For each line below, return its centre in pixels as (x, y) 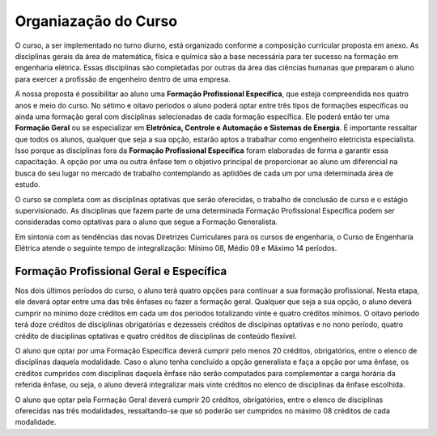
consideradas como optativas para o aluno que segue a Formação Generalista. (146, 222)
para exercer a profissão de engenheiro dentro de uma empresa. (123, 79)
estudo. (28, 184)
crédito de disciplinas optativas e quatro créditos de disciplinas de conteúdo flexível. (156, 336)
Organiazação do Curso (96, 21)
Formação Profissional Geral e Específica (121, 271)
